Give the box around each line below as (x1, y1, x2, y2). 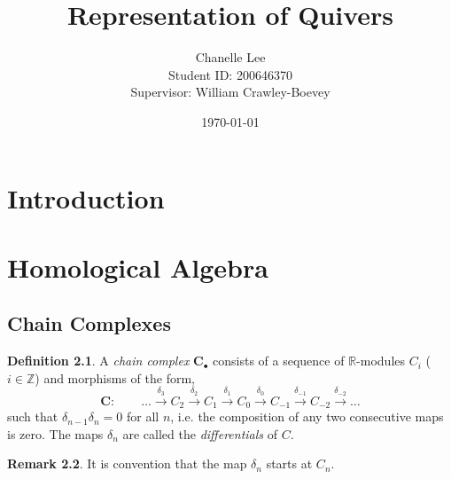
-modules (356, 351, 406, 370)
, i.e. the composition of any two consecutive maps (170, 407, 444, 426)
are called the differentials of (122, 424, 277, 443)
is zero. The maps (7, 424, 104, 443)
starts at (266, 454, 313, 473)
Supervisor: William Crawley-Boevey (130, 82, 330, 101)
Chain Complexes (7, 310, 171, 337)
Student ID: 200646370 (168, 65, 292, 83)
